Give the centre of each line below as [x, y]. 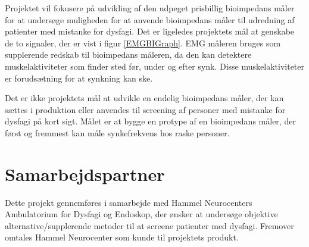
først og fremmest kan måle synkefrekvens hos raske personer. [117, 132]
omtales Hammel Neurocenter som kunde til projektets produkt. [122, 237]
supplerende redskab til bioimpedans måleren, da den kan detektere [128, 54]
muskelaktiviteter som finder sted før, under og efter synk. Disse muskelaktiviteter [155, 66]
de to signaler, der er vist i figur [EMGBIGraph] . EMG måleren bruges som [143, 43]
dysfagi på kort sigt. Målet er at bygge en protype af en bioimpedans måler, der [150, 121]
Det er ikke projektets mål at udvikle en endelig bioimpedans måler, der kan [144, 98]
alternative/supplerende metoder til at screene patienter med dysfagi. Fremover [149, 225]
